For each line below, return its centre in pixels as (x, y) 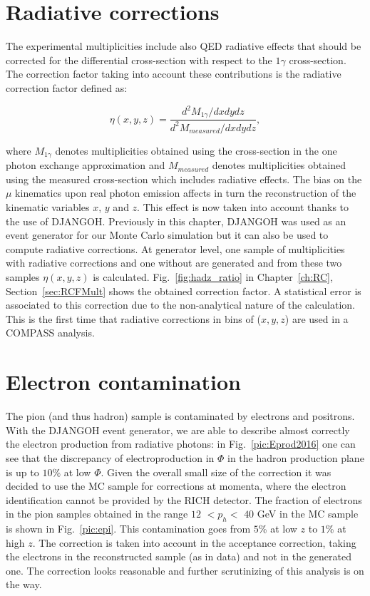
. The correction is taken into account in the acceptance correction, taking (194, 542)
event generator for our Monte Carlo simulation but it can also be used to (167, 235)
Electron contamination (123, 382)
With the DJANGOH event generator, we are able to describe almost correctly (178, 430)
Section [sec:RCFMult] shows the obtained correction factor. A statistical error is (184, 291)
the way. (24, 584)
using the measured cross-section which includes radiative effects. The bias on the (184, 179)
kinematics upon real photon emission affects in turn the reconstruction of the (186, 193)
